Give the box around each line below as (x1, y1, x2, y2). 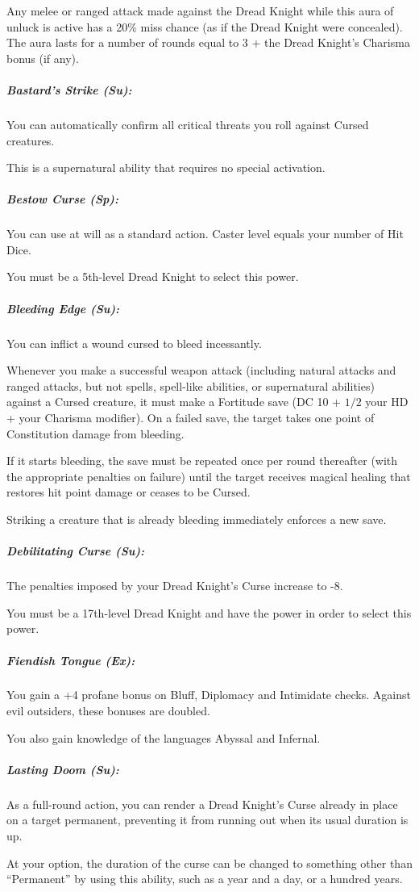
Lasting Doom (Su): (6, 760, 119, 777)
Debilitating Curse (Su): (6, 542, 145, 559)
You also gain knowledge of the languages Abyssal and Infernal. (6, 729, 321, 746)
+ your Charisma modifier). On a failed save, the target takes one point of (6, 409, 375, 425)
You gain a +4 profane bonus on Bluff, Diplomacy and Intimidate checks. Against (6, 686, 411, 703)
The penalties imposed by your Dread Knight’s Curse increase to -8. (6, 577, 343, 594)
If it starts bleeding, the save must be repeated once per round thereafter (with (6, 452, 398, 469)
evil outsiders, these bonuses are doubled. (6, 702, 210, 719)
